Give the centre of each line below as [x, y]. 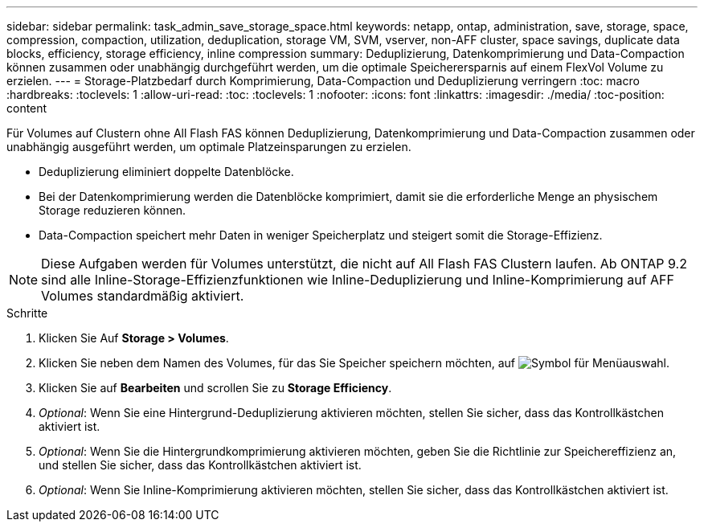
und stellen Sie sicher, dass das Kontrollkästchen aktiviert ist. [200, 465]
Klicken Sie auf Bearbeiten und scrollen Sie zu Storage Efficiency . [215, 388]
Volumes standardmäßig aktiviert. [143, 296]
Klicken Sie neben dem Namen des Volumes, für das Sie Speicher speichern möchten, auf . [354, 363]
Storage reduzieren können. [113, 210]
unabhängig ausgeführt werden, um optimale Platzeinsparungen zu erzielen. [209, 147]
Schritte [27, 313]
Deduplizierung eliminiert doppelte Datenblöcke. [166, 172]
